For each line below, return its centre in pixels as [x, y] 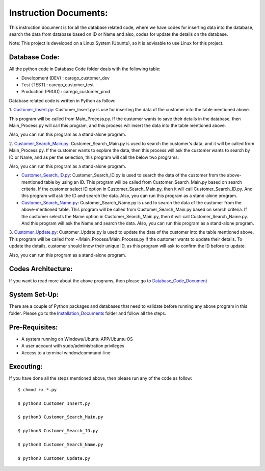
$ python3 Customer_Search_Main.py [61, 417]
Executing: [26, 367]
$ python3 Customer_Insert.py [54, 403]
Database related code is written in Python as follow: [62, 100]
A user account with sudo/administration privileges [73, 346]
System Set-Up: [34, 295]
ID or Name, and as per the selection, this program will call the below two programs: [94, 157]
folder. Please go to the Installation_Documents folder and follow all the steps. [88, 313]
